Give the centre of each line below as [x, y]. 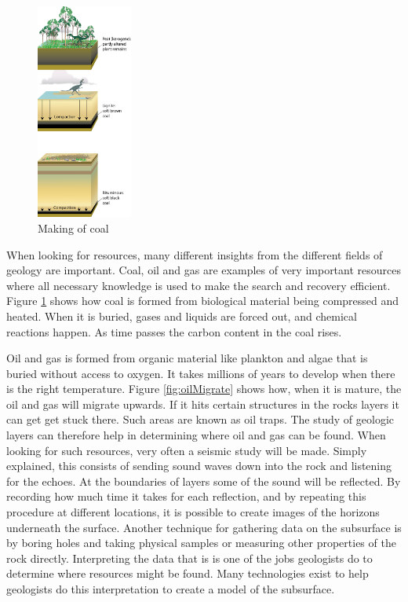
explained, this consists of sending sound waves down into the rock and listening [199, 466]
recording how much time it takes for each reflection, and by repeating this [186, 496]
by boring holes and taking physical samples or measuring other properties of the [201, 543]
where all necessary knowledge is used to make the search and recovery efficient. [199, 285]
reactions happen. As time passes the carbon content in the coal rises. [174, 331]
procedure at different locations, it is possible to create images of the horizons [193, 512]
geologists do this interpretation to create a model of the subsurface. [171, 589]
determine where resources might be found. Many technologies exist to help [188, 573]
